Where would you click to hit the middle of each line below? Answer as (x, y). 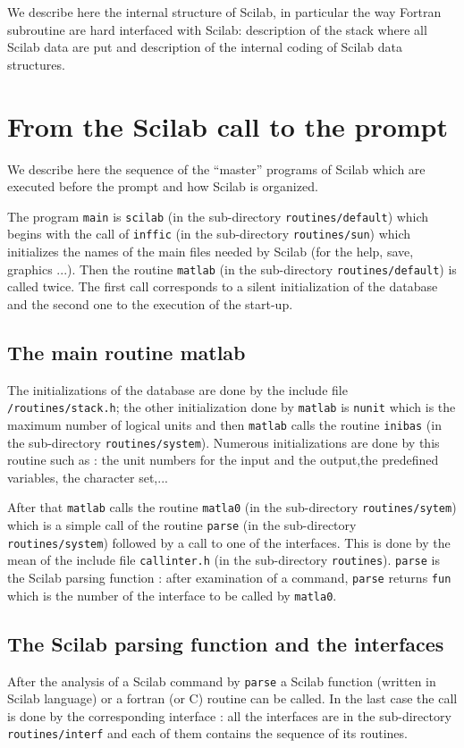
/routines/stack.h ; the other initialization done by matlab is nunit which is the (232, 407)
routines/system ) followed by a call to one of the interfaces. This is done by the (229, 542)
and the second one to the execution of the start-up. (150, 303)
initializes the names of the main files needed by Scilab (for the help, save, (211, 251)
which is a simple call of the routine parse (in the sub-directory (182, 525)
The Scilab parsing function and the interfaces (226, 643)
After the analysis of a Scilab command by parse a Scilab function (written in (222, 681)
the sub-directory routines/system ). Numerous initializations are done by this (224, 442)
